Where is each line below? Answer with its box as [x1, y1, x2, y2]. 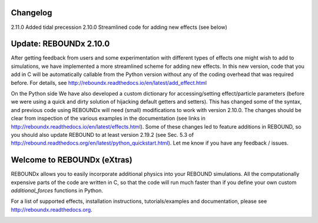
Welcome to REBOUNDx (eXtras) [11, 155, 132, 165]
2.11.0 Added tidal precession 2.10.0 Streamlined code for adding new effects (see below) [11, 24, 228, 31]
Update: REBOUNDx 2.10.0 [11, 39, 110, 49]
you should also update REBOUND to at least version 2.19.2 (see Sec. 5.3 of [11, 131, 194, 138]
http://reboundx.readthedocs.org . [11, 206, 92, 213]
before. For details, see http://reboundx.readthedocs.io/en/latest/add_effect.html [11, 79, 207, 86]
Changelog [11, 8, 52, 18]
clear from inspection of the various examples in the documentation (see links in [11, 115, 206, 122]
